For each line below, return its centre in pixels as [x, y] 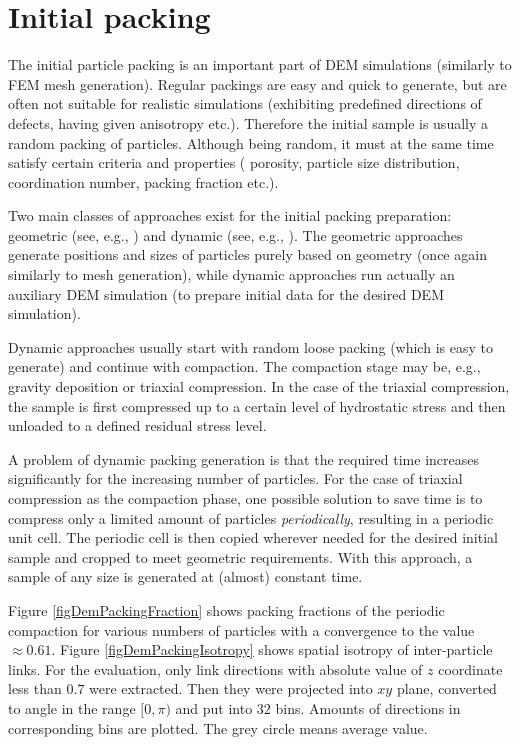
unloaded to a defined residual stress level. [137, 425]
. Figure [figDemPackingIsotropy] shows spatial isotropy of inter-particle [272, 649]
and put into [214, 707]
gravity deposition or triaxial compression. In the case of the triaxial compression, [259, 386]
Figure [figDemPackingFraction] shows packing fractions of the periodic [226, 609]
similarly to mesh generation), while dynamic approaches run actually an [231, 274]
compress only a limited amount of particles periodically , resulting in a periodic [251, 517]
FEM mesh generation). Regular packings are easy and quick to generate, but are [257, 83]
